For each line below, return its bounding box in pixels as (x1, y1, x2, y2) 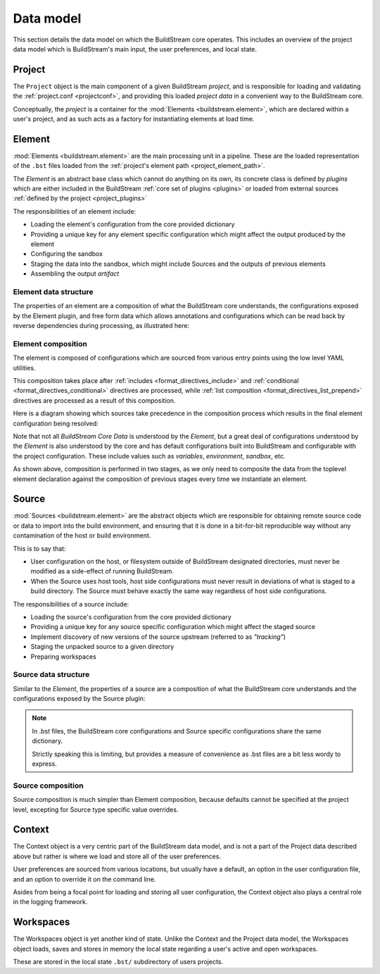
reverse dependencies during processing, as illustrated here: (13, 322, 190, 330)
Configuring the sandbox (30, 250, 103, 258)
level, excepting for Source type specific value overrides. (13, 805, 179, 814)
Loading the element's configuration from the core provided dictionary (30, 220, 235, 229)
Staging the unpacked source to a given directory (30, 643, 175, 651)
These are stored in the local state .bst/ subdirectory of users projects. (13, 958, 224, 966)
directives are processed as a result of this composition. (13, 396, 176, 405)
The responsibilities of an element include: (13, 207, 137, 215)
